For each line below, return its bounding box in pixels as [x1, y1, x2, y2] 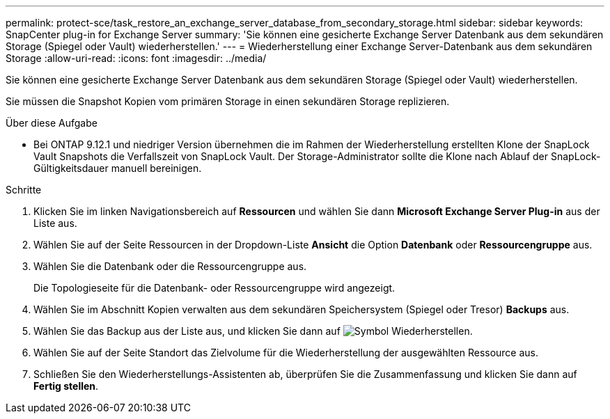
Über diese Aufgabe [6, 117, 97, 129]
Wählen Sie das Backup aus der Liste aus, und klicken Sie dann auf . [33, 325, 473, 337]
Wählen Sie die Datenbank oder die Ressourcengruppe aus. [33, 260, 307, 272]
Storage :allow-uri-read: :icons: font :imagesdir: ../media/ [6, 52, 267, 64]
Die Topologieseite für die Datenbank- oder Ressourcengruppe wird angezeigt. [33, 282, 396, 294]
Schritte [6, 184, 42, 196]
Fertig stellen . [33, 380, 99, 392]
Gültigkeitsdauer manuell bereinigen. [33, 162, 202, 174]
